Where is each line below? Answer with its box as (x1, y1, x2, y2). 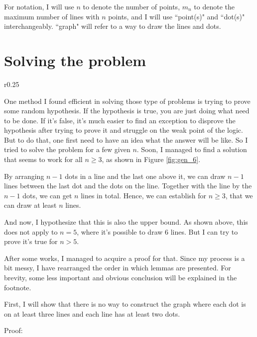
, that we (225, 190, 253, 200)
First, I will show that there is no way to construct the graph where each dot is (4, 299, 246, 309)
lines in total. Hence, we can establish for (81, 190, 207, 200)
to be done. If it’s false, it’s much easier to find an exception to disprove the (4, 115, 236, 125)
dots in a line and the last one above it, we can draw (65, 170, 226, 181)
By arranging (4, 170, 44, 181)
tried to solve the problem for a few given (4, 144, 130, 155)
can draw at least (4, 200, 57, 210)
